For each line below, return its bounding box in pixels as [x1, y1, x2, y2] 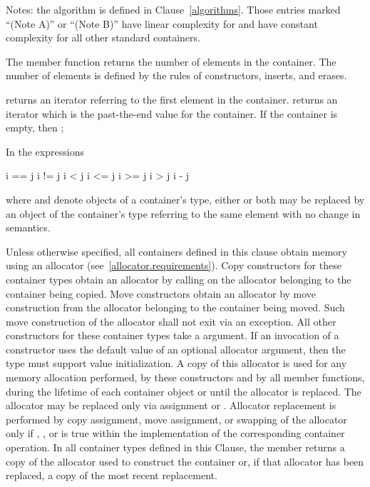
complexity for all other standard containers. [6, 30, 200, 45]
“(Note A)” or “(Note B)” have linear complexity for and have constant [6, 16, 318, 31]
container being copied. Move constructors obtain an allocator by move [6, 286, 317, 301]
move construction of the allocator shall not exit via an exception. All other [6, 313, 336, 328]
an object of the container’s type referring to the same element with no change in [6, 206, 361, 221]
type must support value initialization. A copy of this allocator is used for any [6, 356, 347, 371]
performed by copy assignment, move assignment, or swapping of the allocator [6, 411, 347, 426]
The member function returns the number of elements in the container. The [6, 54, 336, 69]
